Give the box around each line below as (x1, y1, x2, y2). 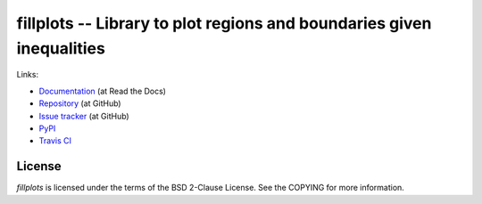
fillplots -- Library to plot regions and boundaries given (16, 13, 432, 33)
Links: (16, 69, 39, 80)
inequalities (16, 38, 106, 58)
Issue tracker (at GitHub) (38, 110, 129, 121)
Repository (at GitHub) (38, 98, 121, 109)
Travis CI (38, 135, 71, 146)
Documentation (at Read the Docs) (38, 86, 167, 96)
